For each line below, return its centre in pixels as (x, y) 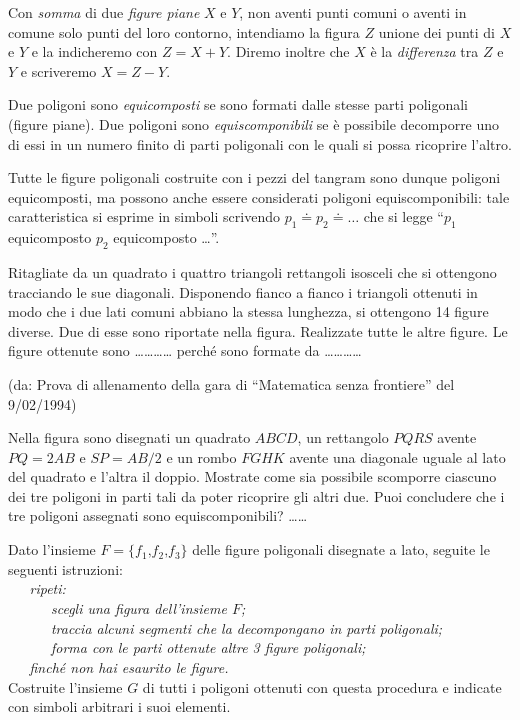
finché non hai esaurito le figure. (129, 666)
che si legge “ (403, 216)
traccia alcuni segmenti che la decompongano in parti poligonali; (246, 627)
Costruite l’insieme (65, 686)
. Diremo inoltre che (288, 51)
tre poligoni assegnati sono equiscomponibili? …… (158, 515)
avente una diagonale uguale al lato (397, 456)
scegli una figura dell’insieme (138, 607)
